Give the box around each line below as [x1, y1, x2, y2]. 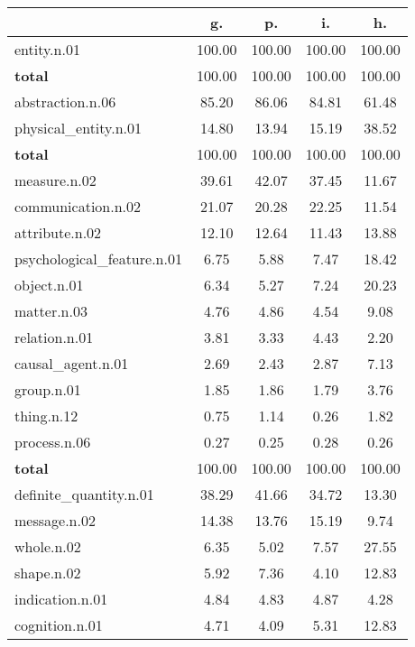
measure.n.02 [14, 170, 97, 190]
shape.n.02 [14, 562, 81, 583]
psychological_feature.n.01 [14, 248, 182, 269]
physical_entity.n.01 [14, 117, 143, 138]
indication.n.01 [14, 588, 108, 609]
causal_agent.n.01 [14, 353, 129, 374]
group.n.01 [14, 379, 81, 400]
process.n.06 [14, 431, 91, 452]
